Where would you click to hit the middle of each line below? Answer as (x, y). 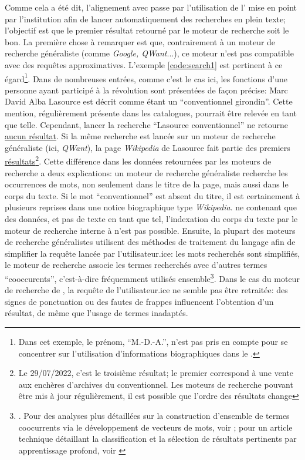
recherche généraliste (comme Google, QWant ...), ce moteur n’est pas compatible (149, 53)
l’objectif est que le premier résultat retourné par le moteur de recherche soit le (147, 30)
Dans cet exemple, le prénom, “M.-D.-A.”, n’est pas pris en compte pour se (153, 341)
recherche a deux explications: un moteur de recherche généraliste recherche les (146, 172)
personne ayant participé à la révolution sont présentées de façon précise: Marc (146, 90)
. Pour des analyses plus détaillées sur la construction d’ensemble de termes (154, 415)
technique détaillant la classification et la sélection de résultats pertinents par (157, 439)
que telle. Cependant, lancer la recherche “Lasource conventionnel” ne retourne (147, 124)
